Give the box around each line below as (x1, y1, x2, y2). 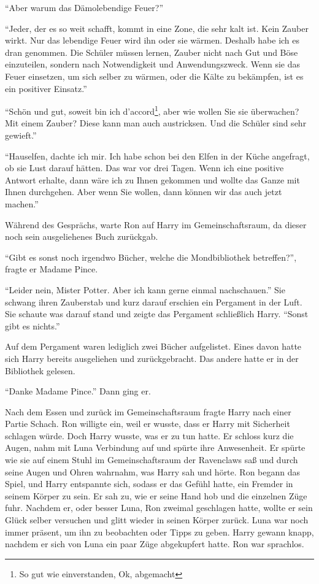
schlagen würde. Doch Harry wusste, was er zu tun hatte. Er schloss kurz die (5, 429, 294, 442)
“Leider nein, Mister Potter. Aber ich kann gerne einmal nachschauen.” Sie (5, 283, 285, 296)
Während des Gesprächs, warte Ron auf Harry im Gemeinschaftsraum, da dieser (5, 218, 307, 231)
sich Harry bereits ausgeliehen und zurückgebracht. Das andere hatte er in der (5, 352, 299, 364)
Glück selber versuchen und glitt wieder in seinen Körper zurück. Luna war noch (5, 513, 309, 526)
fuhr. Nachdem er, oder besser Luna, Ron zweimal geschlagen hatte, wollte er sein (5, 501, 313, 514)
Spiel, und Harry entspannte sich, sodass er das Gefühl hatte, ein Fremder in (5, 477, 293, 490)
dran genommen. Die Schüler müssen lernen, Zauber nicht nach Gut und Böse (5, 45, 298, 58)
